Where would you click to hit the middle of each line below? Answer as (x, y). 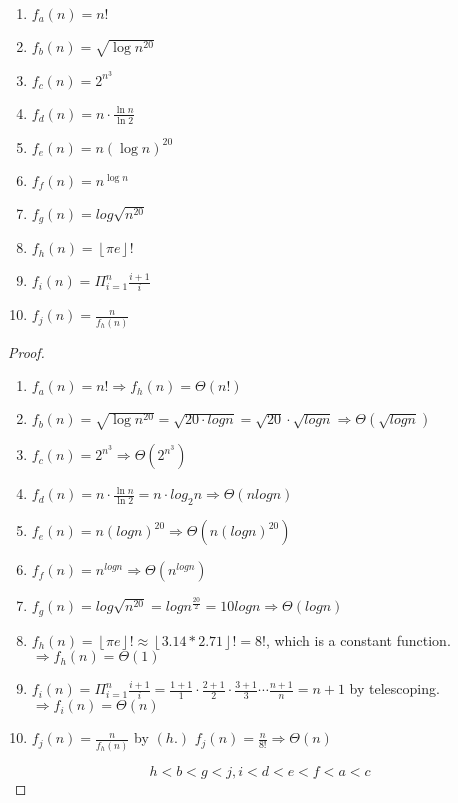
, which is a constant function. (358, 639)
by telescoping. (394, 688)
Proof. (26, 351)
